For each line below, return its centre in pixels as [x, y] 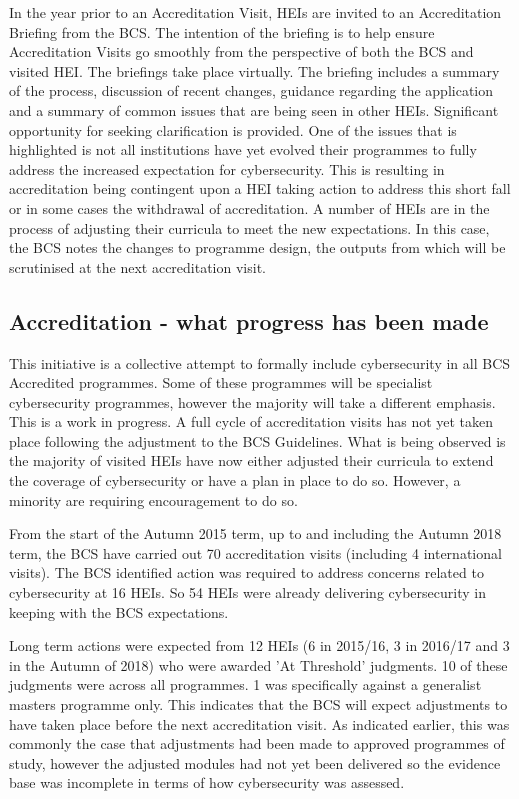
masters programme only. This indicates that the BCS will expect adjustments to [258, 704]
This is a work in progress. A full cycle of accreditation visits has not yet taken [251, 421]
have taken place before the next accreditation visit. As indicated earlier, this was [259, 723]
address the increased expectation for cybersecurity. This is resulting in [227, 168]
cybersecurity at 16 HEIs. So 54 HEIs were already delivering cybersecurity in [247, 592]
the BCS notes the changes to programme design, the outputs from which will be [257, 247]
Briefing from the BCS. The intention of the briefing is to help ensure [222, 31]
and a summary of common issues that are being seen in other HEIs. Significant [254, 109]
